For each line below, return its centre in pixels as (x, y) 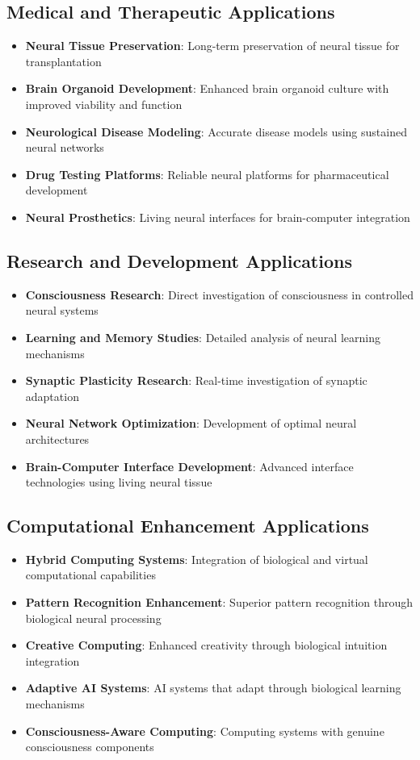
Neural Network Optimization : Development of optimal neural (191, 423)
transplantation (63, 61)
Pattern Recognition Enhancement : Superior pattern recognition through (219, 602)
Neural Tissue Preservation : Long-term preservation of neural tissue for (212, 46)
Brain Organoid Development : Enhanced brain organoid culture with (207, 88)
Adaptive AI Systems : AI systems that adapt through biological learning (213, 688)
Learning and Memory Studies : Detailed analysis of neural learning (203, 337)
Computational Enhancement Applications (188, 526)
